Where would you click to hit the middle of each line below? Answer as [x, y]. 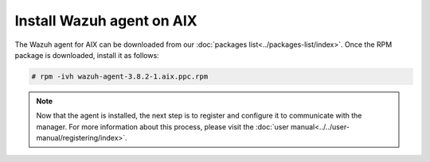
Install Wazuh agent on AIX [106, 21]
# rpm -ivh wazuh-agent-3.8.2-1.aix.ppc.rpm [120, 76]
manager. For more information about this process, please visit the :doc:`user [163, 126]
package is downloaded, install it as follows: [87, 55]
